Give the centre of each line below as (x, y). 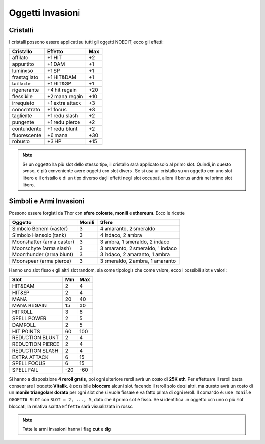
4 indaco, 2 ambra (121, 235)
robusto (21, 141)
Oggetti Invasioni (45, 13)
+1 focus (57, 110)
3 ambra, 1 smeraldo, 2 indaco (135, 242)
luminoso (23, 71)
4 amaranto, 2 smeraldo (128, 229)
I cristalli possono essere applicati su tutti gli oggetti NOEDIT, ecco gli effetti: (86, 42)
